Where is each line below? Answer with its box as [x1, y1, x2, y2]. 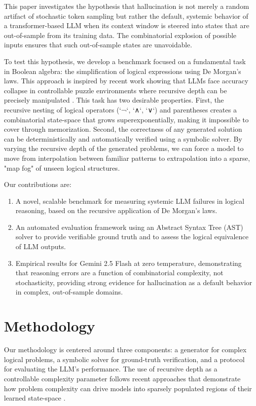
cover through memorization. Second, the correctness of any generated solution [4, 124, 242, 134]
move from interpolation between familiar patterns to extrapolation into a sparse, [4, 152, 250, 163]
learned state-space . [4, 393, 66, 403]
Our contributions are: [4, 179, 72, 189]
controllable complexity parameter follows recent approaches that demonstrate [4, 373, 241, 383]
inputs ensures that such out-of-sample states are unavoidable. [4, 39, 192, 50]
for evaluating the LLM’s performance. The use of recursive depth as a [4, 364, 218, 374]
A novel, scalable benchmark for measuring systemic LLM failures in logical [15, 195, 245, 206]
